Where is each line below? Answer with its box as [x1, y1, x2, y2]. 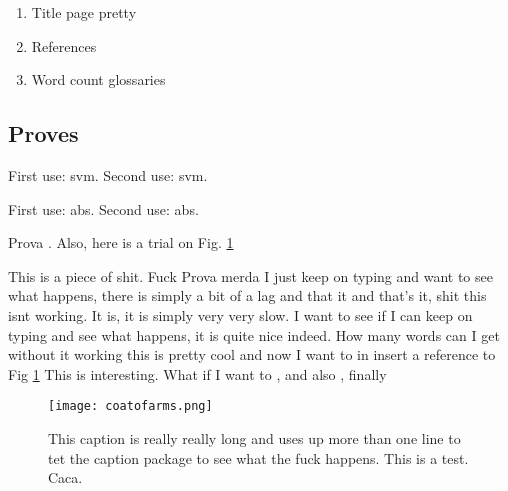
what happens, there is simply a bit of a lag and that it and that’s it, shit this [8, 285, 487, 306]
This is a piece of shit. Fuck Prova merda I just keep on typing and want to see [8, 265, 493, 286]
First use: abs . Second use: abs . [8, 198, 199, 219]
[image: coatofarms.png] [48, 399, 213, 414]
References [31, 35, 97, 56]
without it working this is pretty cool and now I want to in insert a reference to [8, 344, 496, 365]
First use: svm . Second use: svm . [8, 164, 208, 185]
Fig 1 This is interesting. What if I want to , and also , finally [8, 363, 387, 384]
